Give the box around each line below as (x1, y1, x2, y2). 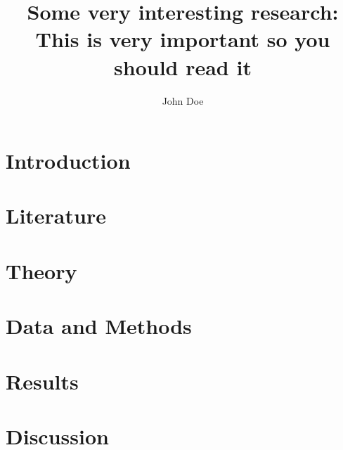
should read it (114, 52, 252, 81)
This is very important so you (35, 25, 330, 53)
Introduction (6, 146, 131, 175)
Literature (6, 201, 106, 230)
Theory (6, 256, 77, 285)
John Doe (162, 93, 204, 108)
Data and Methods (6, 311, 192, 340)
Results (6, 366, 79, 395)
